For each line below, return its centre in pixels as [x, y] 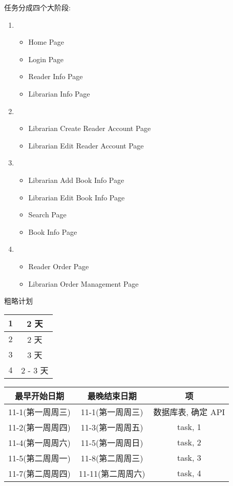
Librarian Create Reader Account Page [90, 128]
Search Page [47, 214]
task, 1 [189, 427]
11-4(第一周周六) [39, 442]
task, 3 [189, 458]
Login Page [46, 59]
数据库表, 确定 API [189, 412]
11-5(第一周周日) [112, 442]
